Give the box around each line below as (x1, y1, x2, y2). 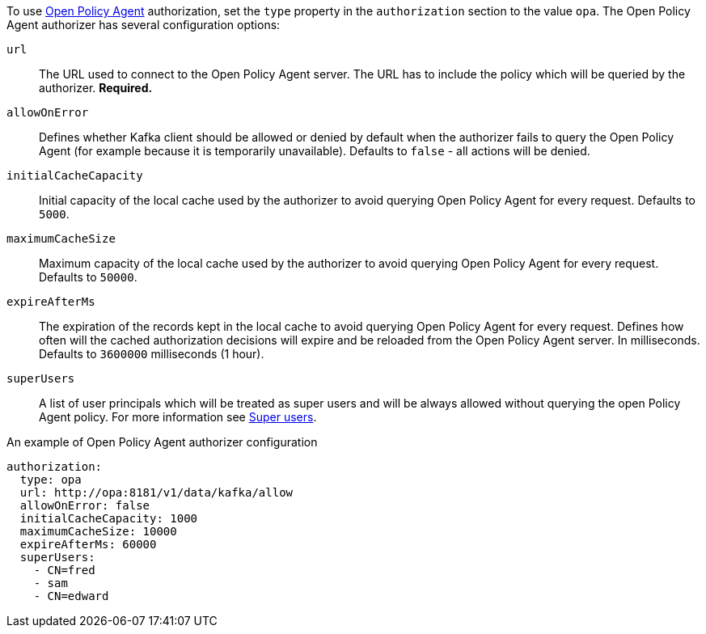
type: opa (19, 473, 82, 486)
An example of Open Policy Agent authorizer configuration (6, 435, 318, 449)
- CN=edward (33, 590, 109, 602)
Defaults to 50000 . (39, 270, 137, 284)
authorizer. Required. (39, 81, 153, 95)
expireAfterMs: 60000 (19, 538, 157, 551)
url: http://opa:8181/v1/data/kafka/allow (19, 486, 294, 499)
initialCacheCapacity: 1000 (19, 512, 198, 525)
